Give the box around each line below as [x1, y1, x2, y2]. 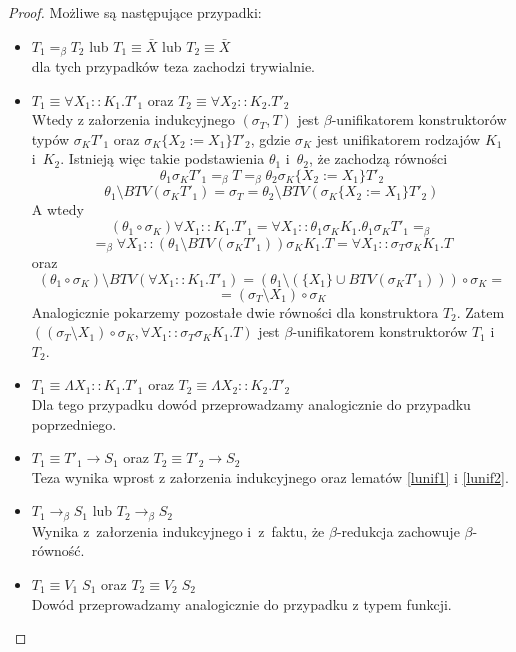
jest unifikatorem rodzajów [316, 128, 481, 149]
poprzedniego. [31, 413, 117, 434]
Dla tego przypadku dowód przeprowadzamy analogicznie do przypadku [31, 393, 471, 414]
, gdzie [250, 128, 291, 149]
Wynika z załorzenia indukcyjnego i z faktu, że [31, 520, 325, 541]
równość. [31, 540, 85, 561]
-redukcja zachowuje [336, 520, 460, 541]
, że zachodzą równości [308, 148, 448, 169]
